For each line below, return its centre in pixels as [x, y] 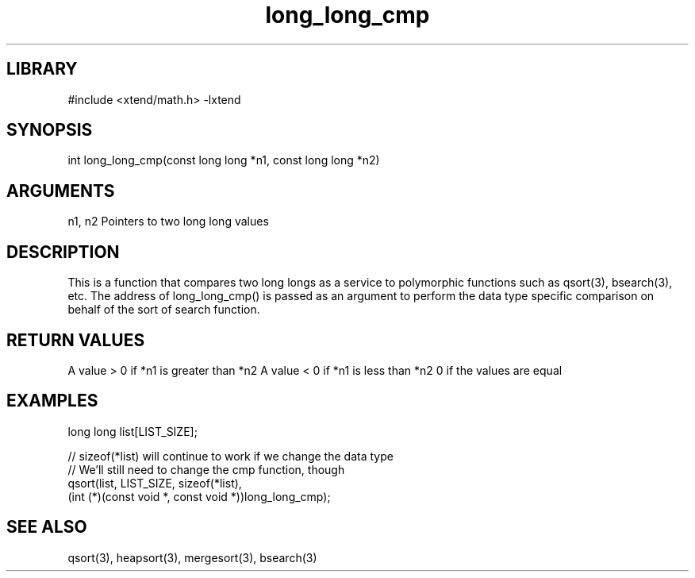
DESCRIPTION [63, 252]
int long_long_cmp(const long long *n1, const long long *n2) [224, 160]
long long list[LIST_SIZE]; [132, 431]
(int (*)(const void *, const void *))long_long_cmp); [199, 496]
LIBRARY [42, 69]
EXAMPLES [52, 401]
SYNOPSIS [50, 130]
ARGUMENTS [61, 191]
